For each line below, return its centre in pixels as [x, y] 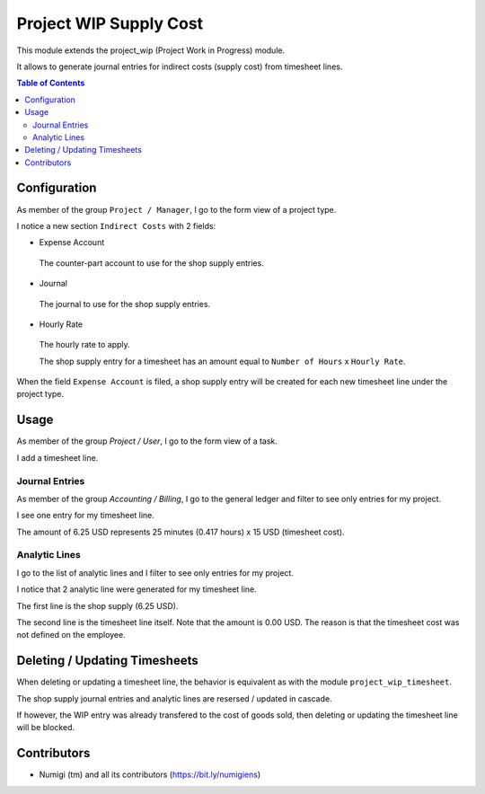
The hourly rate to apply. [84, 345]
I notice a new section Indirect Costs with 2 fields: [116, 225]
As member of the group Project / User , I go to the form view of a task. [147, 441]
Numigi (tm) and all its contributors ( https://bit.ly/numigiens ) [150, 775]
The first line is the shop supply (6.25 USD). [97, 605]
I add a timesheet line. [57, 457]
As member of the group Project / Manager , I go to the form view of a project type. [176, 209]
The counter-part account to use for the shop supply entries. [151, 263]
